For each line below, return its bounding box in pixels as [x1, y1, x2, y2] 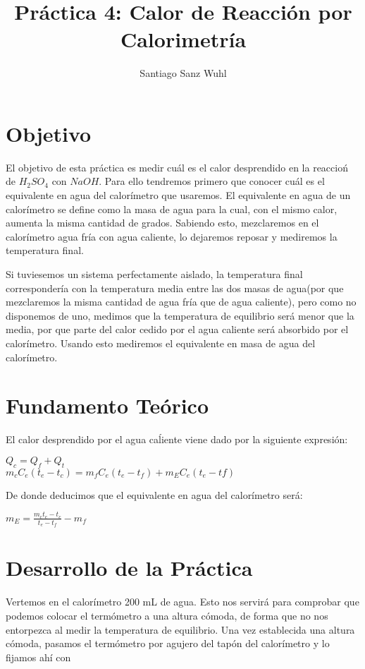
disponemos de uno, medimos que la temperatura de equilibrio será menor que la [6, 308, 354, 323]
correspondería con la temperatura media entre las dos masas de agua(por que [6, 280, 344, 295]
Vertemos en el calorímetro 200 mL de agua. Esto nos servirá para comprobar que [6, 594, 359, 609]
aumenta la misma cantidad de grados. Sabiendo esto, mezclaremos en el [6, 215, 319, 230]
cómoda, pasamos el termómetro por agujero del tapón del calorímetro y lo [6, 636, 330, 651]
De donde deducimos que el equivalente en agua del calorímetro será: [6, 487, 303, 502]
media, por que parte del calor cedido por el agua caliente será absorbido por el [6, 322, 349, 337]
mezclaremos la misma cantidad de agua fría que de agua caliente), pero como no [6, 294, 357, 309]
